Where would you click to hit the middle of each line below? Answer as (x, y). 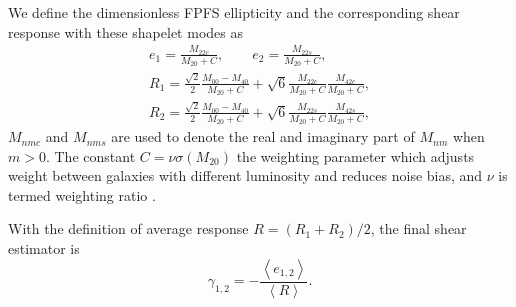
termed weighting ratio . (82, 194)
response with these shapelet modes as (125, 31)
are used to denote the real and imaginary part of (263, 136)
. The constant (90, 155)
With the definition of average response (128, 228)
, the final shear (418, 228)
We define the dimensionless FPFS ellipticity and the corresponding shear (234, 12)
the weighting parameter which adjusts (355, 155)
